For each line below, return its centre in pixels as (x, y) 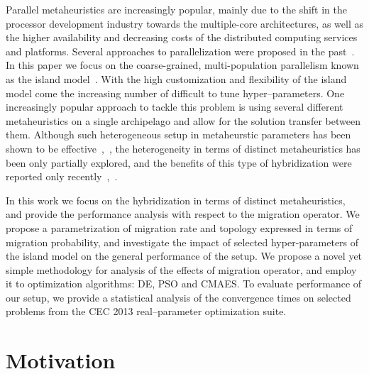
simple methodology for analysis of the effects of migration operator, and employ (181, 269)
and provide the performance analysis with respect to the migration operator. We (183, 214)
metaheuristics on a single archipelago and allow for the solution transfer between (183, 120)
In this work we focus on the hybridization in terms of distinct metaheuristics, (176, 200)
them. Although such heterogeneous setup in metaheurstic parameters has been (178, 134)
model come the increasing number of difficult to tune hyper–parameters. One (175, 93)
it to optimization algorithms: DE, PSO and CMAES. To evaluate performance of (184, 284)
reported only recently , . (62, 176)
